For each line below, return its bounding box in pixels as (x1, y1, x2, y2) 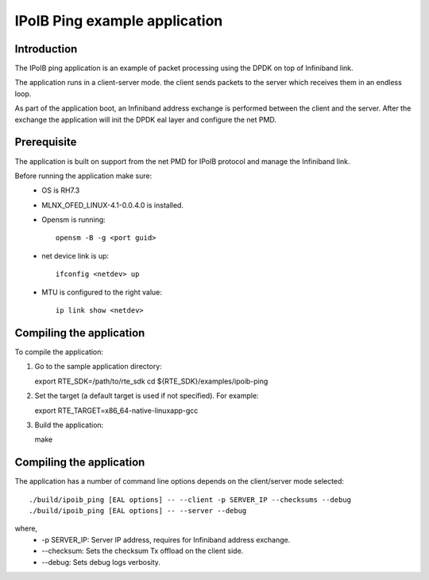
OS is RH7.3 (41, 185, 80, 195)
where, (14, 524, 38, 533)
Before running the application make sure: (14, 171, 153, 181)
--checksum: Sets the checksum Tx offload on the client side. (41, 546, 244, 556)
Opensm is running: (41, 215, 106, 224)
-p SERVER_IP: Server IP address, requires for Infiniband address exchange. (41, 535, 291, 544)
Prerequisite (14, 135, 77, 149)
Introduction (14, 42, 78, 56)
